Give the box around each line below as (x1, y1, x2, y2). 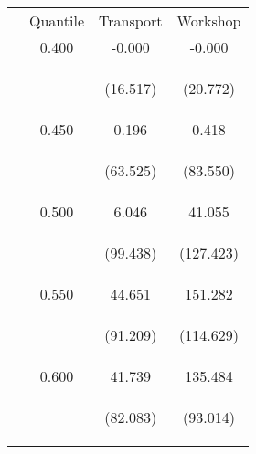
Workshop (176, 10, 241, 31)
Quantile (29, 10, 85, 31)
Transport (99, 10, 163, 31)
